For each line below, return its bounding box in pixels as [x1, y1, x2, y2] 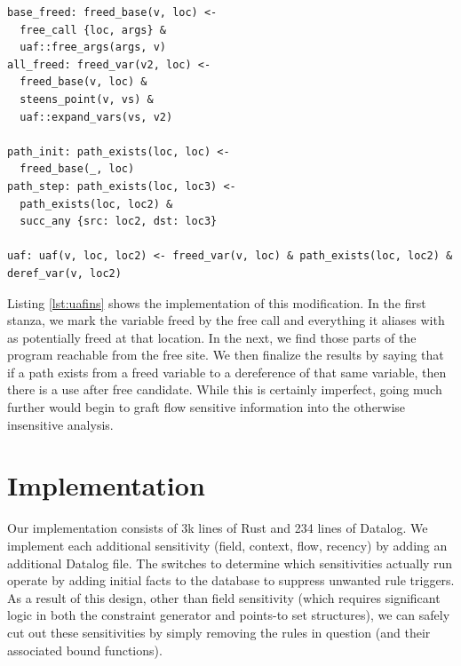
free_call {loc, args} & [20, 23, 166, 36]
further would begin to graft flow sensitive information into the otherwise [7, 398, 406, 416]
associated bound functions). [7, 640, 163, 659]
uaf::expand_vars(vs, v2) [20, 110, 173, 123]
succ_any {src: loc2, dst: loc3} [20, 215, 218, 228]
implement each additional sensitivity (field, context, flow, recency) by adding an [7, 535, 448, 554]
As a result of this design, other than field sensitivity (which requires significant [7, 588, 441, 607]
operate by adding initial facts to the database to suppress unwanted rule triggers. [7, 571, 455, 590]
